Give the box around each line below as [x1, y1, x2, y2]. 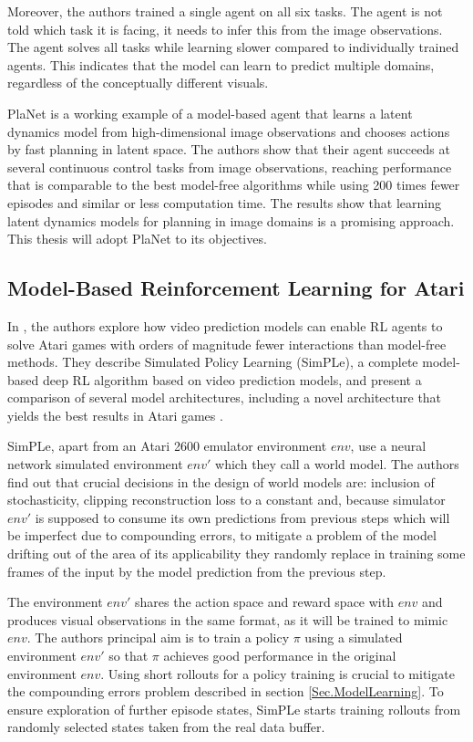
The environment [7, 592, 103, 611]
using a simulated [304, 628, 403, 647]
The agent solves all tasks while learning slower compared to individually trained [7, 37, 459, 57]
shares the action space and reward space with [135, 592, 394, 611]
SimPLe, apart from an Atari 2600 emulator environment [7, 436, 327, 455]
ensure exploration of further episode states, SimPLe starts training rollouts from [7, 699, 461, 718]
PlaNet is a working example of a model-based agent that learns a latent [7, 103, 413, 122]
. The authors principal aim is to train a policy [26, 628, 290, 647]
